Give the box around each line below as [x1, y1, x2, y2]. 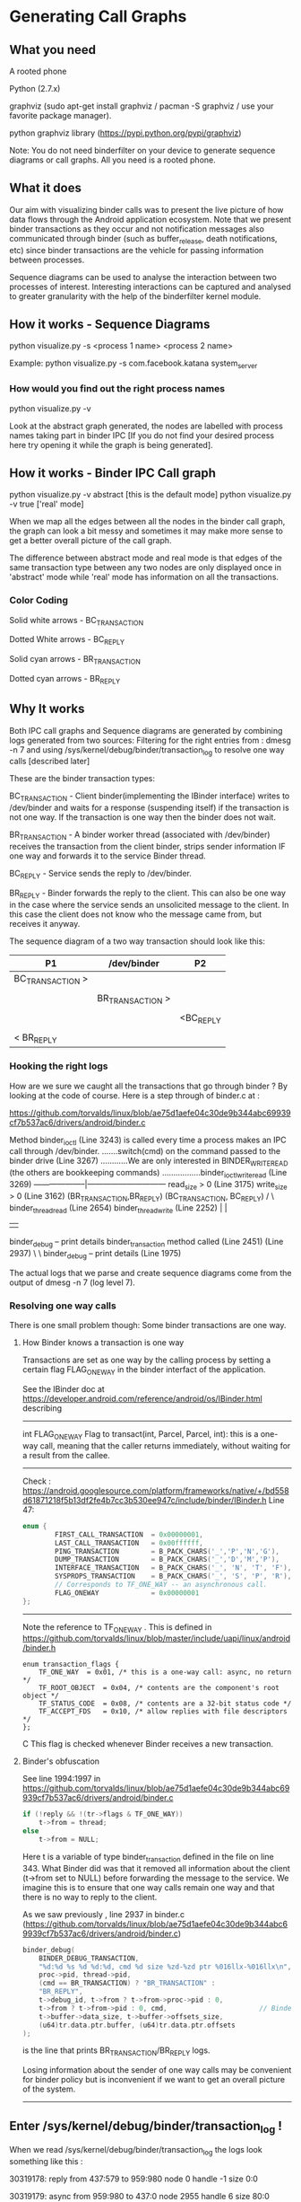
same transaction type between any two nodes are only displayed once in [9, 562, 282, 573]
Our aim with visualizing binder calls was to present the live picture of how [9, 204, 284, 215]
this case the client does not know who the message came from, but [9, 909, 262, 920]
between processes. [9, 254, 85, 265]
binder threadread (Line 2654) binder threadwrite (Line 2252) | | [9, 1202, 228, 1215]
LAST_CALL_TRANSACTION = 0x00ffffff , [55, 1538, 203, 1547]
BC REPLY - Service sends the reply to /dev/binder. [9, 868, 193, 881]
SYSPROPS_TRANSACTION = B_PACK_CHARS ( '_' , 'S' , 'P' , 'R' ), [55, 1572, 292, 1581]
